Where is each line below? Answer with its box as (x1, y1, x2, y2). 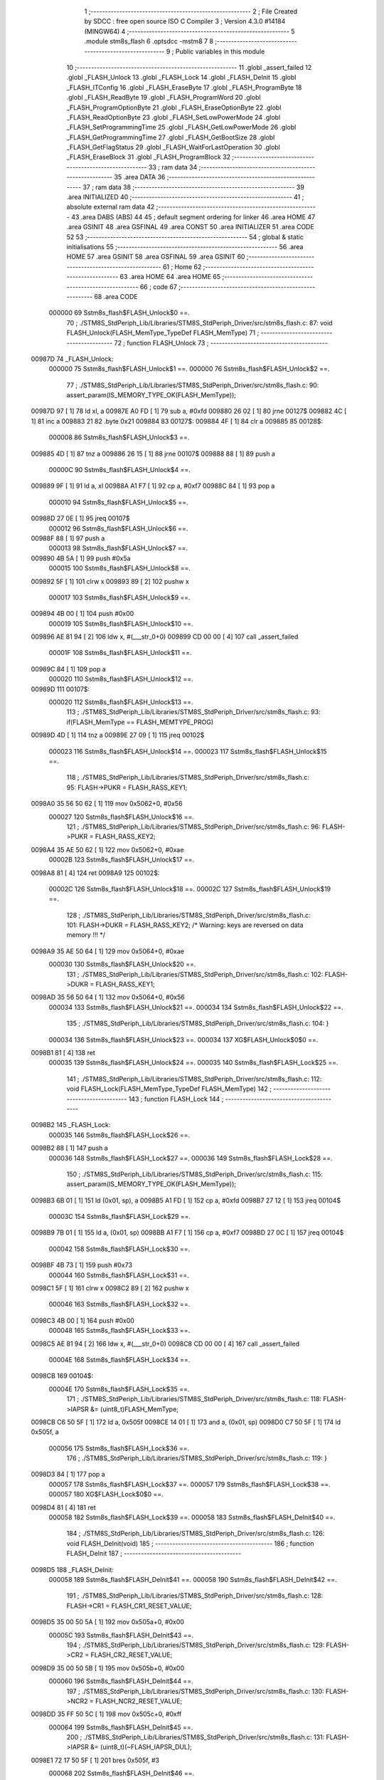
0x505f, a (31, 1428, 60, 1436)
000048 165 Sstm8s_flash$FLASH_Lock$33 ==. (48, 1326, 191, 1335)
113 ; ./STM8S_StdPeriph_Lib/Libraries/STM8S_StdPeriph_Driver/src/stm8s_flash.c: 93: (66, 708, 321, 716)
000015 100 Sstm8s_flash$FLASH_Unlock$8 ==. (48, 564, 191, 572)
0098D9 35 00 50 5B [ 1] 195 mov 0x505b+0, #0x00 (31, 1663, 185, 1672)
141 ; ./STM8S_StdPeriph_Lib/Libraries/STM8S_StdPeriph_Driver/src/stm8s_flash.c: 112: (66, 1074, 322, 1083)
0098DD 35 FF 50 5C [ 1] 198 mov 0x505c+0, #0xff (31, 1710, 182, 1719)
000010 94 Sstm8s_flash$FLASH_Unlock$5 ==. (48, 498, 188, 506)
